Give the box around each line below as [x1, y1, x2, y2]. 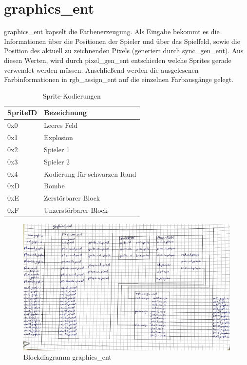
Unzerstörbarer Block [44, 205, 108, 215]
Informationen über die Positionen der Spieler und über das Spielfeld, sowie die [4, 36, 240, 46]
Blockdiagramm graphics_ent [23, 352, 112, 362]
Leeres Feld [44, 120, 78, 130]
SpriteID [7, 107, 38, 118]
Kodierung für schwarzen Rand [44, 168, 136, 179]
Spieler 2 [44, 156, 70, 166]
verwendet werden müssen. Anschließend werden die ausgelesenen [4, 64, 199, 75]
